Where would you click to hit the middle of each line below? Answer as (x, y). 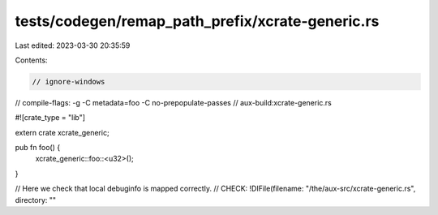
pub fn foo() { (38, 148)
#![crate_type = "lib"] (50, 118)
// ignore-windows (69, 82)
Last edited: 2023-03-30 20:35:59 (73, 45)
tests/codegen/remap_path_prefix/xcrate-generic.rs (197, 21)
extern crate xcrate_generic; (62, 132)
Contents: (31, 60)
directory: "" (36, 200)
